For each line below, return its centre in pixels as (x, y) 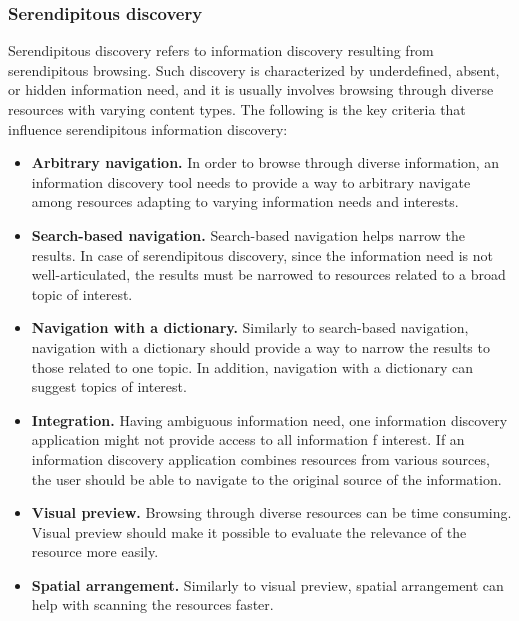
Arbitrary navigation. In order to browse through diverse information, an (265, 162)
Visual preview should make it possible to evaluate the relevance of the (249, 531)
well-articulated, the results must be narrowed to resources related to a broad (268, 274)
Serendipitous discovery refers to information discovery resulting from (221, 50)
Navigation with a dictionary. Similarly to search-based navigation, (250, 327)
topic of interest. (82, 293)
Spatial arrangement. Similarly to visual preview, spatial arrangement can (267, 584)
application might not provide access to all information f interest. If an (248, 439)
